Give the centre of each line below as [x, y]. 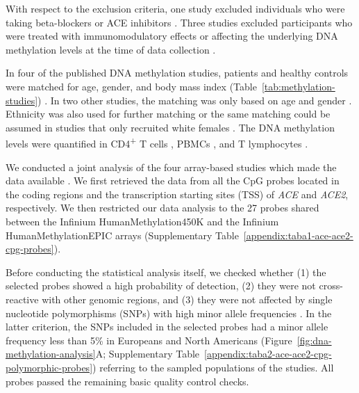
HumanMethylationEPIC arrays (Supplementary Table [122, 235]
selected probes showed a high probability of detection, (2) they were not [161, 286]
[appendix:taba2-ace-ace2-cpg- [268, 354]
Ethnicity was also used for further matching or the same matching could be [168, 114]
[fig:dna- [314, 340]
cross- [331, 286]
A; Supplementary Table [148, 354]
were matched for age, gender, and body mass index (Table [131, 86]
